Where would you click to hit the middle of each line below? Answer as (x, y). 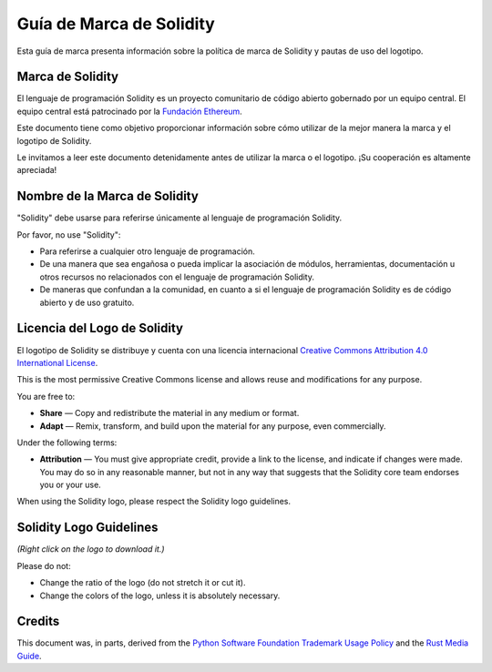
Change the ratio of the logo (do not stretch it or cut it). (143, 583)
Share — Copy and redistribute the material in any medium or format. (169, 413)
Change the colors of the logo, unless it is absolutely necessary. (160, 596)
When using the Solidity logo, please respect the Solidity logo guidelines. (154, 502)
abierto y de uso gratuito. (87, 302)
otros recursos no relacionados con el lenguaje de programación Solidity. (177, 277)
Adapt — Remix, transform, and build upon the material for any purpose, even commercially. (213, 426)
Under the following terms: (67, 443)
